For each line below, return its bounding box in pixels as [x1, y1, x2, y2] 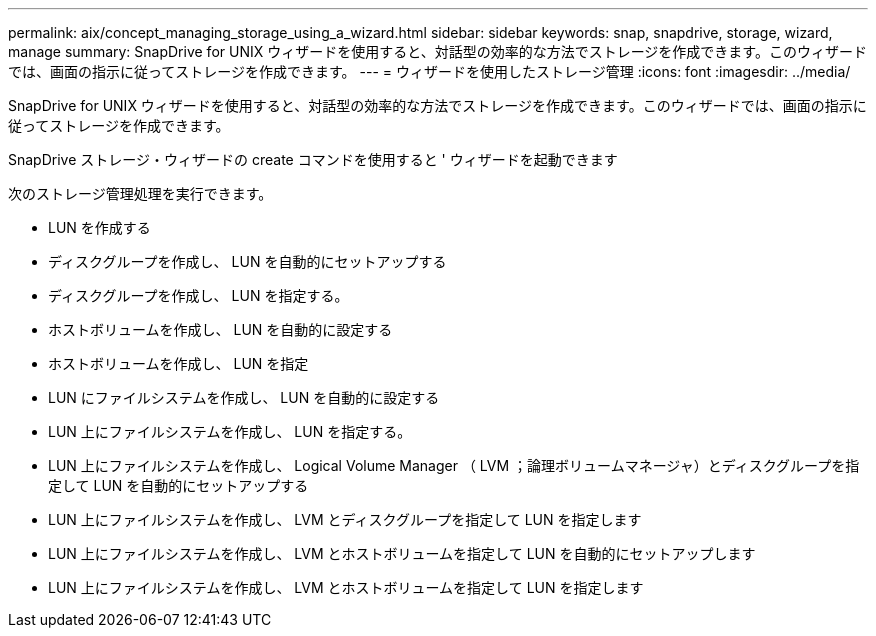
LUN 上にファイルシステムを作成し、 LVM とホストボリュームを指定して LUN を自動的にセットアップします [48, 545, 756, 562]
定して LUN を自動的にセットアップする [48, 477, 309, 494]
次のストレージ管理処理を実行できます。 [8, 185, 273, 202]
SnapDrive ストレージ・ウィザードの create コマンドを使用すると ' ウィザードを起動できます [8, 151, 618, 168]
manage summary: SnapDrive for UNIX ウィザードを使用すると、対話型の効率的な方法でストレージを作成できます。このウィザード [8, 43, 867, 60]
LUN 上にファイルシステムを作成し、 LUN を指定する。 [48, 423, 412, 440]
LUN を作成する [48, 219, 151, 236]
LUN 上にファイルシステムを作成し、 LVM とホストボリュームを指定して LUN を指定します [48, 579, 644, 596]
